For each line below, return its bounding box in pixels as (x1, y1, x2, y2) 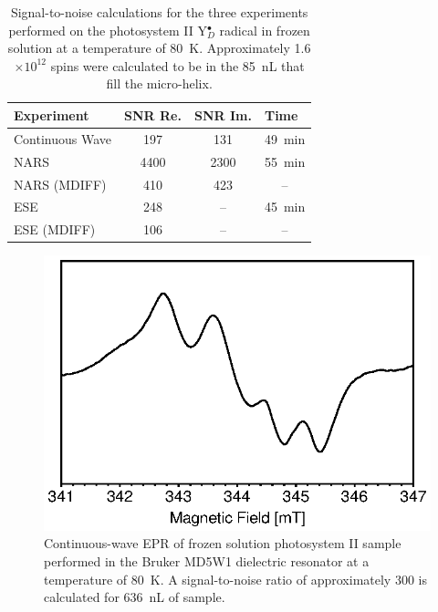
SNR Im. (193, 105, 252, 124)
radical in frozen (219, 20, 310, 39)
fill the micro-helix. (106, 74, 213, 93)
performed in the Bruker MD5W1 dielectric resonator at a (44, 552, 370, 570)
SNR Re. (124, 105, 182, 124)
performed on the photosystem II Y (8, 20, 208, 39)
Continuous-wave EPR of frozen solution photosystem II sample (44, 534, 401, 553)
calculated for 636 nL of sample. (44, 587, 225, 607)
